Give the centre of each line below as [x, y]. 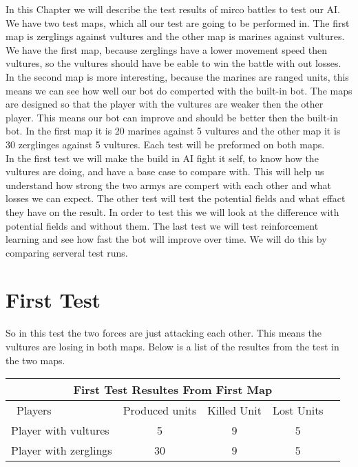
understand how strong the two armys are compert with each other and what [168, 185]
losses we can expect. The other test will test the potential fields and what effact [176, 198]
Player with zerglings [62, 450]
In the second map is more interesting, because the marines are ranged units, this [177, 76]
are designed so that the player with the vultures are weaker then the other [165, 104]
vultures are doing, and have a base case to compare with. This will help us [165, 171]
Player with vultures [60, 430]
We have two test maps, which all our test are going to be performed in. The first [178, 22]
